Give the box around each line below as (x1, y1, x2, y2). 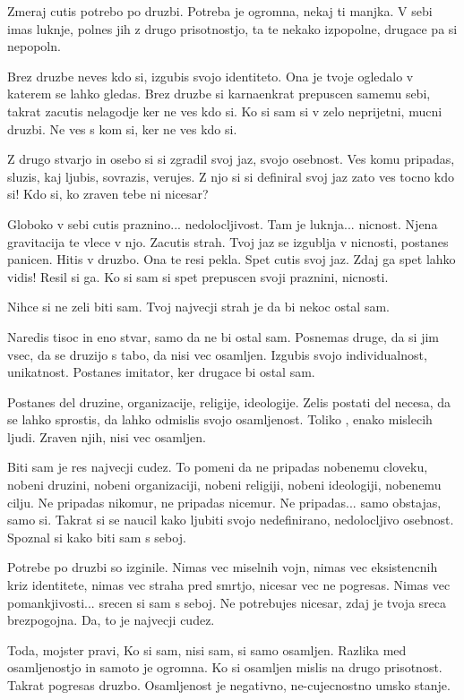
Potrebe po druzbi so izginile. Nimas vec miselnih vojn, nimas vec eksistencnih (7, 558, 438, 576)
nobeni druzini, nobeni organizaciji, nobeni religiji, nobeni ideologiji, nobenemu (7, 475, 442, 494)
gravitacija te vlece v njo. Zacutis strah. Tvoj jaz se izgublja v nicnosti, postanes (7, 232, 449, 251)
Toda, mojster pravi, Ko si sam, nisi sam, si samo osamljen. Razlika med (7, 640, 407, 659)
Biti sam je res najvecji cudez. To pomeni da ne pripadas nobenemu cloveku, (7, 457, 428, 476)
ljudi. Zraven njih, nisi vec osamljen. (7, 427, 206, 446)
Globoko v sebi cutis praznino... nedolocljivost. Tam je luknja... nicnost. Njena (7, 214, 438, 233)
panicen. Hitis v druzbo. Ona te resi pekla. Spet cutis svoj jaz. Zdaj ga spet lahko (7, 250, 456, 269)
